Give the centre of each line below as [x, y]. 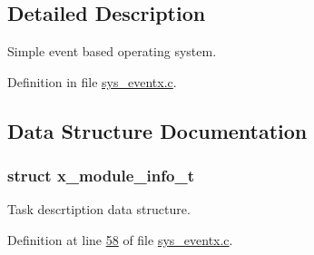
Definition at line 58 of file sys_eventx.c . [120, 239]
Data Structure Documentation [157, 130]
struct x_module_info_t [101, 176]
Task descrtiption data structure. [99, 209]
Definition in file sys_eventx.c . [92, 81]
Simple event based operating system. [112, 51]
